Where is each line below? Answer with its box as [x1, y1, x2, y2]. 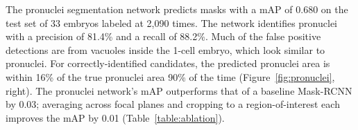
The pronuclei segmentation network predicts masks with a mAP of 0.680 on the [6, 2, 348, 16]
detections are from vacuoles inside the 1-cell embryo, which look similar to [6, 42, 325, 57]
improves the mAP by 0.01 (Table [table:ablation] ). [6, 110, 225, 124]
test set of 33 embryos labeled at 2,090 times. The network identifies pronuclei [6, 15, 338, 30]
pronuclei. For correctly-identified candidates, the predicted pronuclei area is [6, 56, 330, 71]
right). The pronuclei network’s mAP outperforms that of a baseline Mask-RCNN [6, 83, 352, 98]
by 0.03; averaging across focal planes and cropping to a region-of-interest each [6, 97, 340, 111]
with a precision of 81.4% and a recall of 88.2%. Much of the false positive [6, 29, 321, 44]
